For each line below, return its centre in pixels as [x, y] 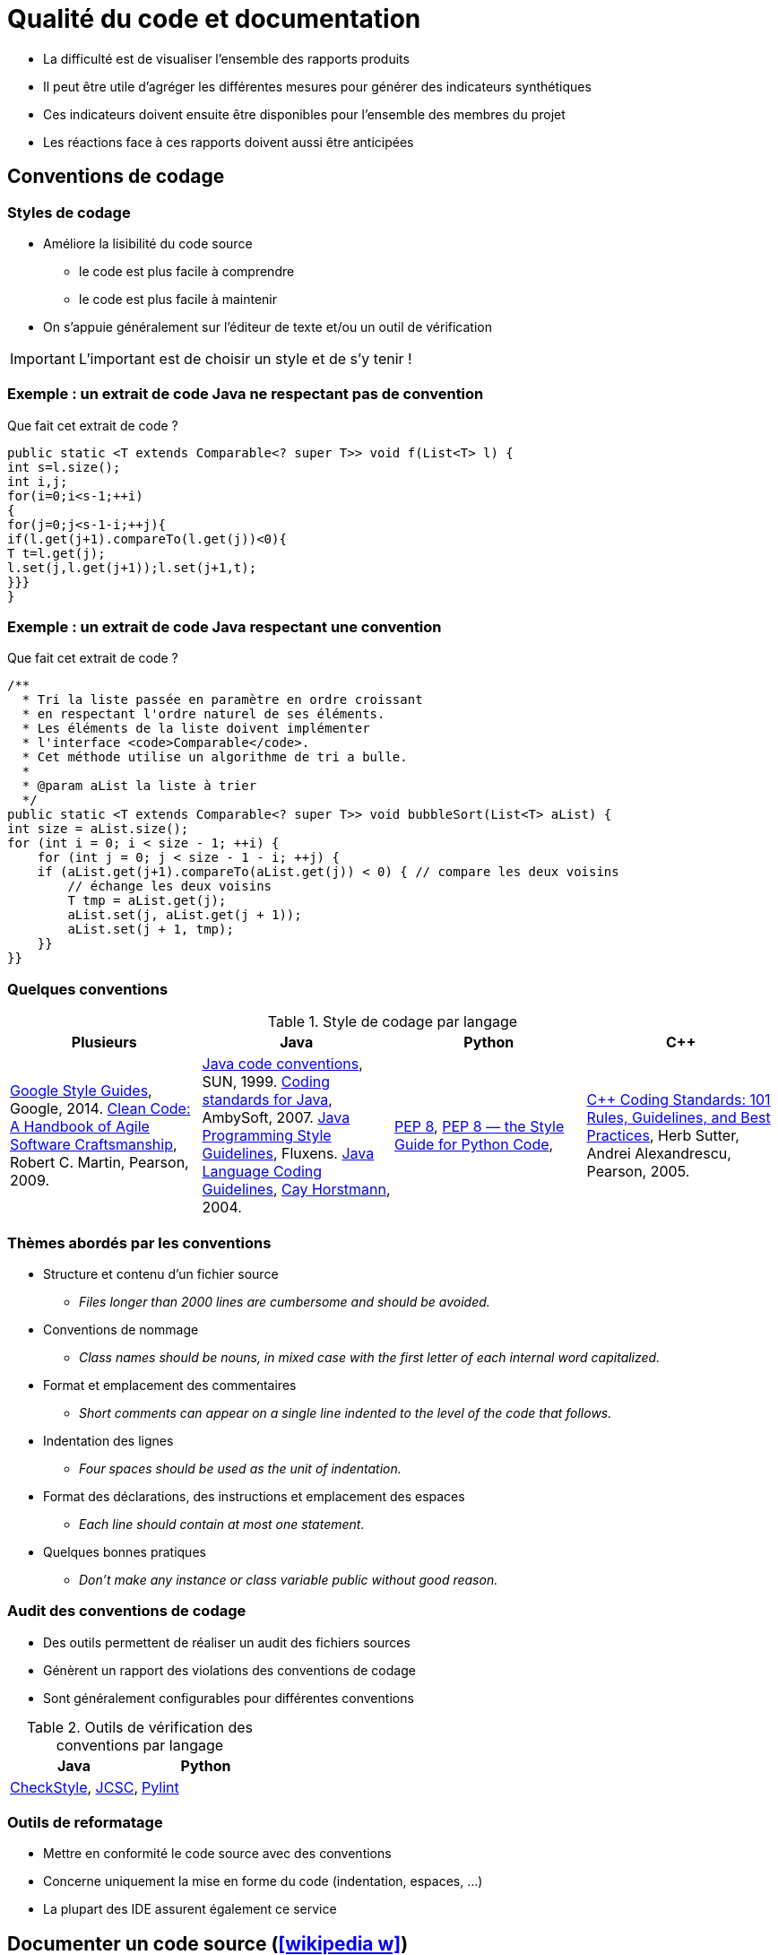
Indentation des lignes [108, 1440]
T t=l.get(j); [56, 553]
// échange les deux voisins [170, 886]
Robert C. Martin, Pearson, [99, 1163]
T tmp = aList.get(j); [147, 901]
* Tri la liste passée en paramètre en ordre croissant [222, 700]
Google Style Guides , [81, 1091]
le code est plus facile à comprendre [187, 271]
